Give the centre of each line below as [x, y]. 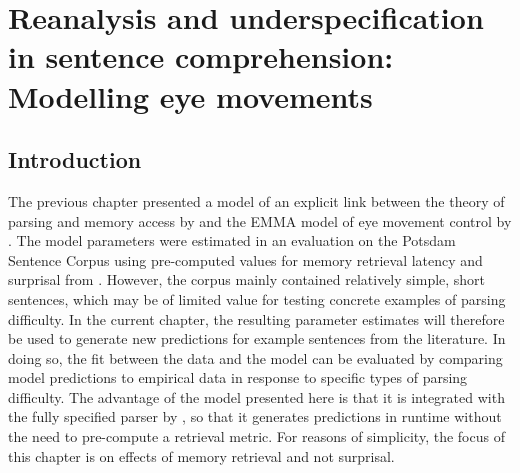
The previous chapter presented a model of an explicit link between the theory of [256, 200]
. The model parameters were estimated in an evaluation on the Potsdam [232, 240]
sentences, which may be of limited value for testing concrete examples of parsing [257, 298]
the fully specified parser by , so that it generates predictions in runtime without [255, 416]
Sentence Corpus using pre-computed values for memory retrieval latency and [245, 259]
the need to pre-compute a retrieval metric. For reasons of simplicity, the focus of [256, 436]
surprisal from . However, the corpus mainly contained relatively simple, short [247, 279]
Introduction [75, 159]
